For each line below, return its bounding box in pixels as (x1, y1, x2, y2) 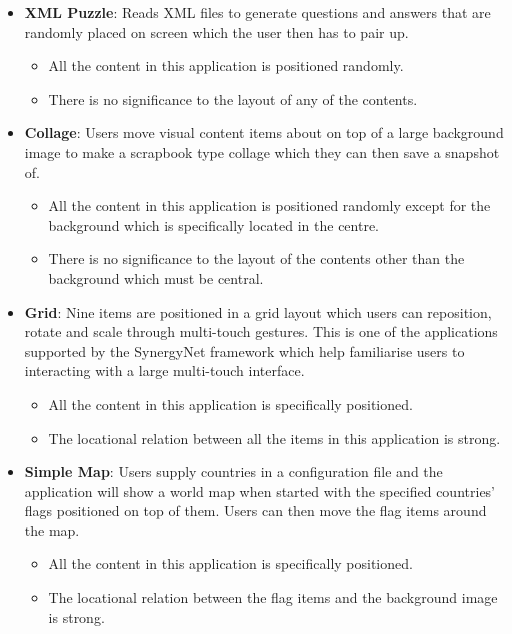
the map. (24, 519, 80, 540)
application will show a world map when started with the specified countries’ (24, 480, 495, 501)
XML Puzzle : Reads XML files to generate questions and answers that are (24, 2, 491, 22)
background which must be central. (48, 267, 264, 288)
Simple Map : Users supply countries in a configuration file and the (24, 461, 443, 482)
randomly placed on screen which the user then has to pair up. (24, 21, 409, 42)
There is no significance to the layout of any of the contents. (48, 88, 418, 109)
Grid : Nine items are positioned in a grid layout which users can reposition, (24, 301, 492, 322)
